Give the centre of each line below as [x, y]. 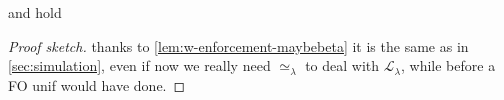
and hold [35, 12]
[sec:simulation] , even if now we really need [139, 65]
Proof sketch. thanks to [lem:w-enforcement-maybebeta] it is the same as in [238, 45]
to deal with [342, 65]
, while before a [448, 65]
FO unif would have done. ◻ [97, 84]
